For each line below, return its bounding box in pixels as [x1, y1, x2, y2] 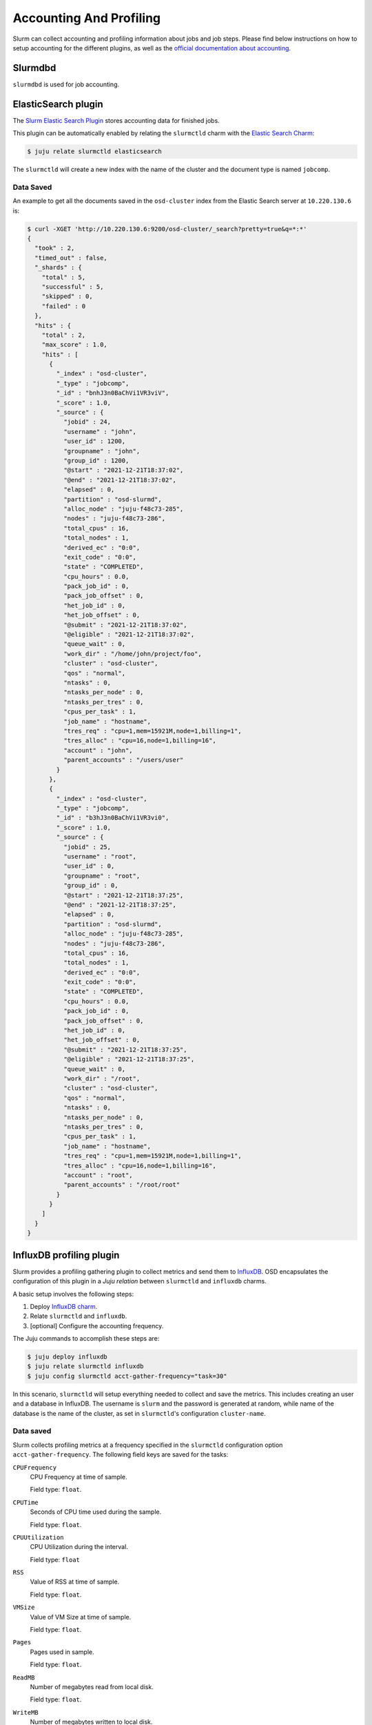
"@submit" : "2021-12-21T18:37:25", [63, 1045, 187, 1054]
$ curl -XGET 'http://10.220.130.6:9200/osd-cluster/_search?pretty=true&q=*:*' [27, 225, 307, 233]
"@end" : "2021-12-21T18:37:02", [63, 476, 177, 484]
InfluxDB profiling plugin [12, 1249, 120, 1261]
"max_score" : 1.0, [41, 341, 108, 348]
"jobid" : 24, [63, 418, 112, 426]
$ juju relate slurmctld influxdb [27, 1363, 144, 1370]
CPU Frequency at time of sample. [30, 1472, 127, 1481]
